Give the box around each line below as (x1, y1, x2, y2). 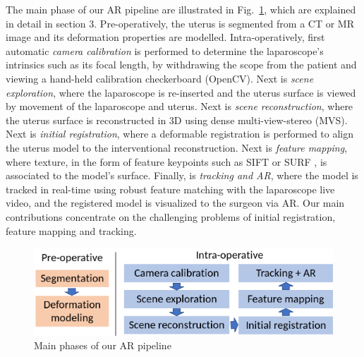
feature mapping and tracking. (6, 223, 137, 238)
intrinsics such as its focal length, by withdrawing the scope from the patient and (6, 57, 357, 72)
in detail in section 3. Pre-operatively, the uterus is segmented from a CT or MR (6, 16, 354, 30)
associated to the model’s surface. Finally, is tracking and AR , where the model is (6, 168, 358, 183)
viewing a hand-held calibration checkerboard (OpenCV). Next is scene (6, 71, 314, 85)
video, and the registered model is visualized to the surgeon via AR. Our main (6, 195, 345, 210)
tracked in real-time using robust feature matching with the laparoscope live (6, 181, 335, 196)
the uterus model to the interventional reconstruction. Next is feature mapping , (6, 140, 348, 155)
